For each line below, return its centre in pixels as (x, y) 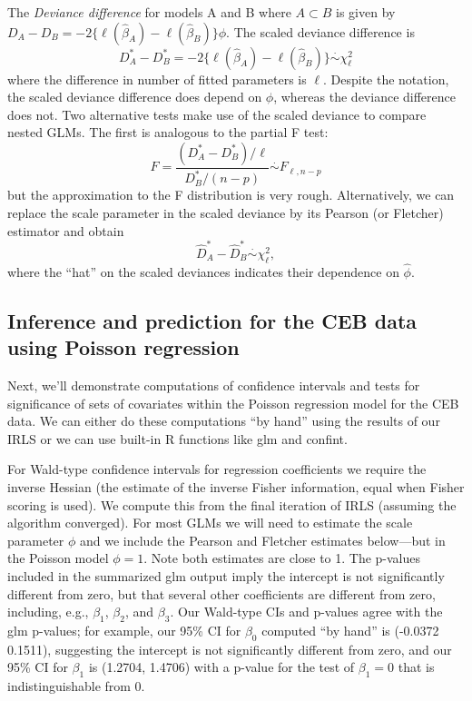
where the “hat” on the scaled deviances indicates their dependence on (203, 271)
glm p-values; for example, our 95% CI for (124, 630)
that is (416, 667)
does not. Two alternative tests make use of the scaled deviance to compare (217, 114)
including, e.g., (48, 612)
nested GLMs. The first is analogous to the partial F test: (168, 132)
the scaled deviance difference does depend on (135, 97)
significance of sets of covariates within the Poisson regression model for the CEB (233, 403)
